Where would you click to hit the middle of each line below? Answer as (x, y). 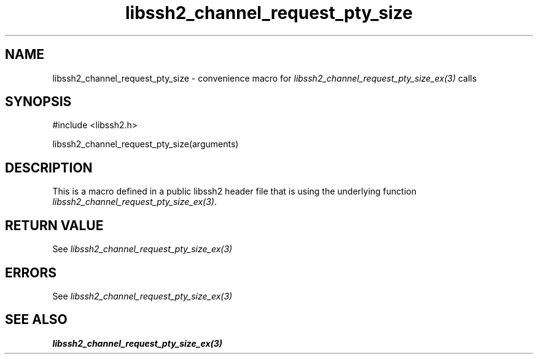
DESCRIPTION (49, 168)
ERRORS (31, 272)
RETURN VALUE (54, 225)
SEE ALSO (36, 320)
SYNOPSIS (38, 102)
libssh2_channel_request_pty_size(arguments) (146, 144)
